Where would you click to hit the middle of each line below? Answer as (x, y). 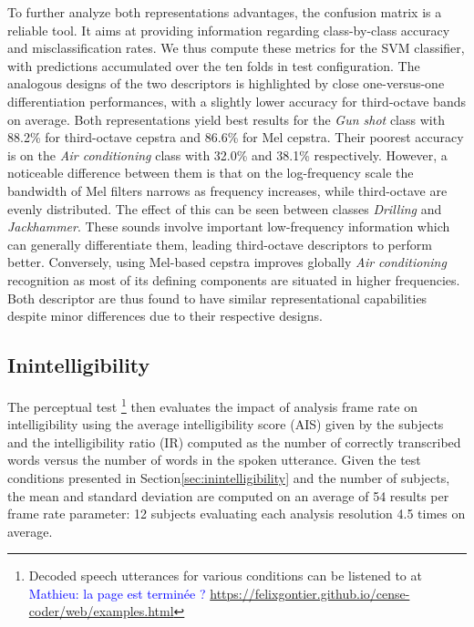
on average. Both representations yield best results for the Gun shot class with (226, 119)
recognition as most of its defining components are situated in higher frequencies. (234, 279)
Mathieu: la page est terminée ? (117, 593)
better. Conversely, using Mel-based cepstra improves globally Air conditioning (227, 262)
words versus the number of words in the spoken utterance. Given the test (214, 460)
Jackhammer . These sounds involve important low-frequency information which (229, 226)
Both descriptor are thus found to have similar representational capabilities (217, 298)
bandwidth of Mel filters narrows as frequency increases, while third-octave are (227, 190)
